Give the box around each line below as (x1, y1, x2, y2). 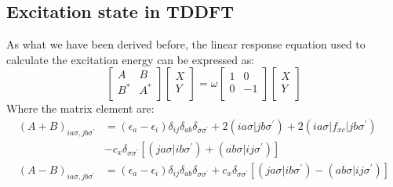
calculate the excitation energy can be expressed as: (6, 51, 255, 67)
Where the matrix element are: (6, 100, 155, 117)
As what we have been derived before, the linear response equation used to (6, 36, 366, 52)
